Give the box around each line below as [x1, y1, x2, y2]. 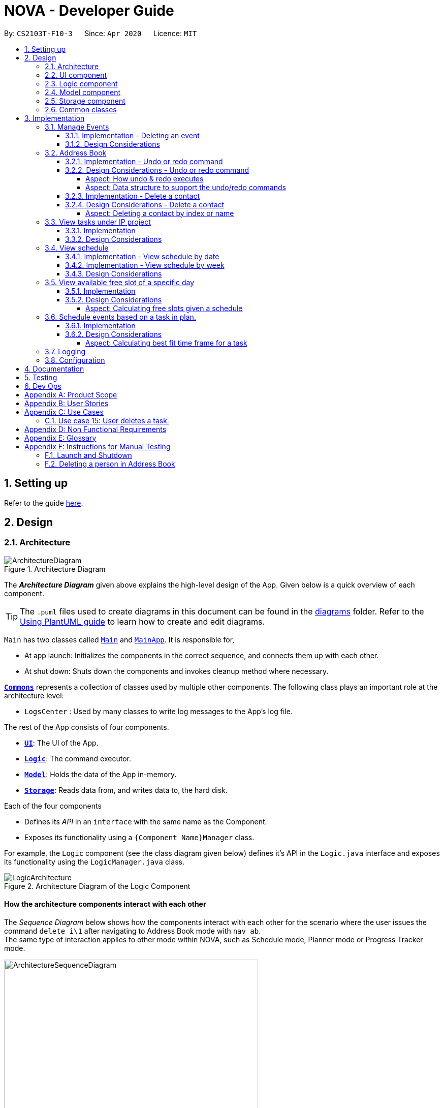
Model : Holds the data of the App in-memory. [24, 770, 177, 779]
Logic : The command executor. [24, 754, 131, 763]
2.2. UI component [45, 70, 107, 79]
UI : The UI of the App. [24, 738, 99, 747]
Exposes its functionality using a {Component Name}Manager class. [24, 833, 255, 842]
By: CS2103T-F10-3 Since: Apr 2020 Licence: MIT [4, 28, 197, 38]
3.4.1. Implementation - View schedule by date [65, 252, 219, 261]
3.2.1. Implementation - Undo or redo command [65, 157, 223, 166]
